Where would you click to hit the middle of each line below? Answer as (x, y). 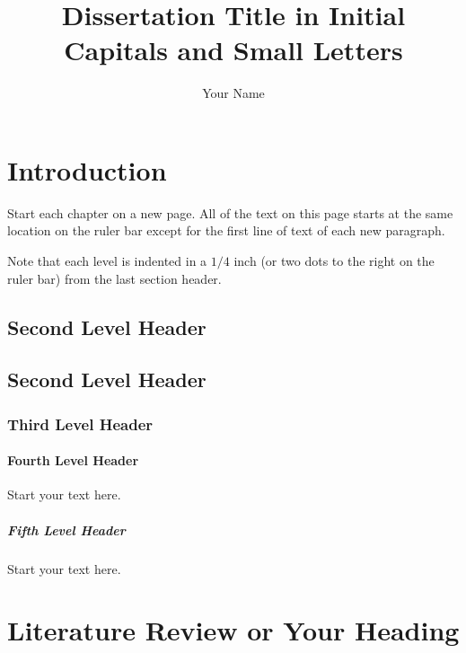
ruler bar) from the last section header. (114, 278)
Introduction (87, 169)
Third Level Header (80, 424)
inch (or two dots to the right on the (334, 261)
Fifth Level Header (66, 529)
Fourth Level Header (73, 460)
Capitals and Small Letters (233, 50)
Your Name (233, 93)
